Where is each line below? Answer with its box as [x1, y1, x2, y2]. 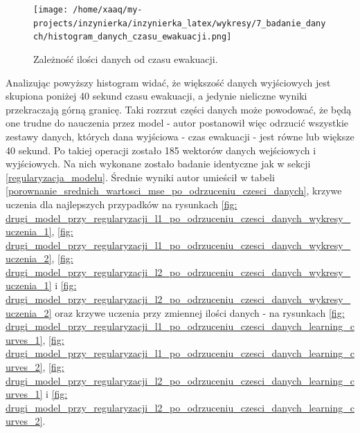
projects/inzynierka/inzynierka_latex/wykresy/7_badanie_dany [33, 18, 326, 28]
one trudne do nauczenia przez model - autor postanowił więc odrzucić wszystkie [6, 116, 349, 130]
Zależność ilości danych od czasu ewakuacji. [33, 51, 218, 66]
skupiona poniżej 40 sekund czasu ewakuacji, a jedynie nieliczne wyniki [6, 89, 307, 103]
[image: [33, 5, 69, 15]
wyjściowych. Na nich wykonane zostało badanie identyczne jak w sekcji [6, 156, 311, 171]
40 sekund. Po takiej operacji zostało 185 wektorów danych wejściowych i [6, 142, 316, 157]
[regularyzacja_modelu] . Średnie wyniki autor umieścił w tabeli [6, 169, 275, 184]
